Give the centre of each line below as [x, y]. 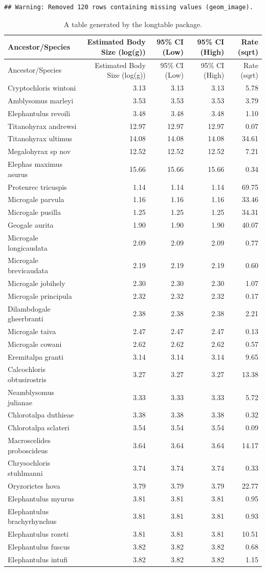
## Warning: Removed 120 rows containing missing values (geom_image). [129, 7]
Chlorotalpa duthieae [41, 415]
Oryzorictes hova [34, 485]
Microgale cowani [35, 344]
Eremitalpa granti [36, 356]
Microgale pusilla [34, 212]
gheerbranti [26, 319]
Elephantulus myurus [41, 498]
